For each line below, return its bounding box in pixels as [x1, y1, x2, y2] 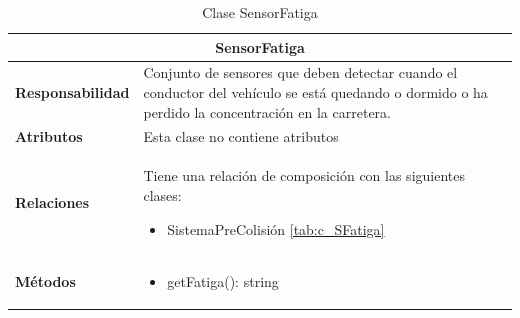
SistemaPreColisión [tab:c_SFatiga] [167, 218, 385, 239]
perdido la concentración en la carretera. [143, 101, 391, 122]
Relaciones [15, 191, 90, 212]
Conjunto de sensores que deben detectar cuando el [143, 62, 458, 83]
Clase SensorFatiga [202, 2, 318, 22]
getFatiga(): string [167, 271, 279, 292]
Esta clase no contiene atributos [143, 126, 339, 147]
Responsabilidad [15, 82, 130, 103]
